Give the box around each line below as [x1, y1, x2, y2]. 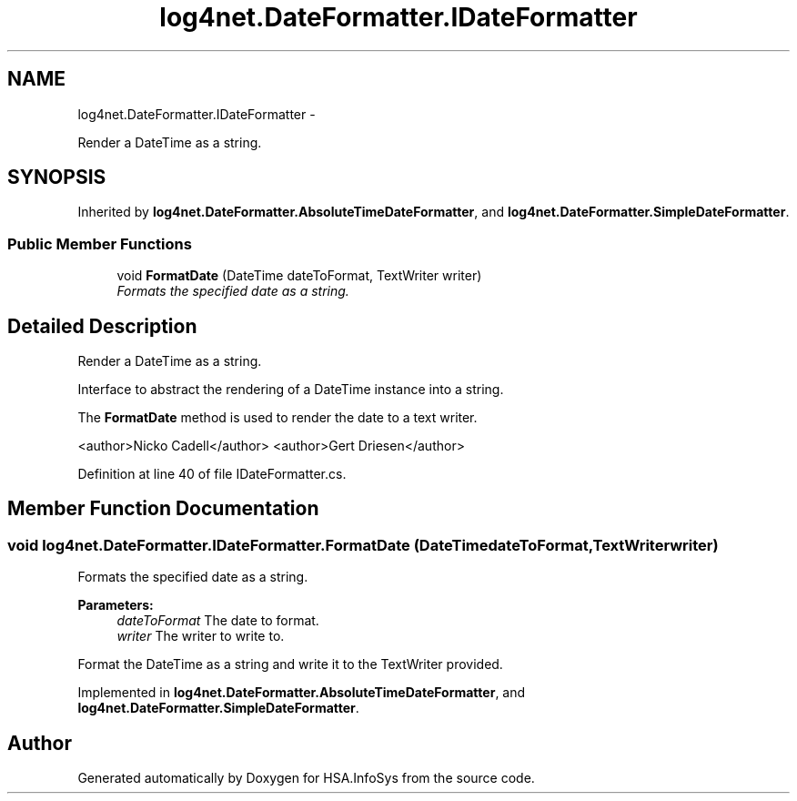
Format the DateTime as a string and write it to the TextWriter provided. [77, 656, 503, 673]
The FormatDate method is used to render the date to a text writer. [77, 410, 478, 426]
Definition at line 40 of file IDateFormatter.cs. [77, 466, 347, 482]
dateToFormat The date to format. [116, 613, 319, 629]
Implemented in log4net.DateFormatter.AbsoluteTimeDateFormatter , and [77, 684, 526, 701]
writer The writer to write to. [116, 628, 285, 644]
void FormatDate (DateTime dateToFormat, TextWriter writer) [116, 268, 482, 284]
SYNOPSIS [7, 166, 106, 189]
